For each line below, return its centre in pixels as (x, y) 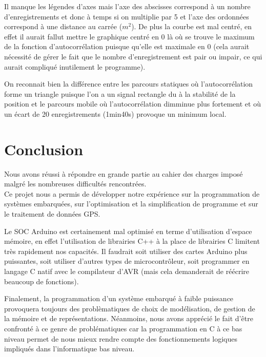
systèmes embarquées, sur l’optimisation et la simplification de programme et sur (131, 204)
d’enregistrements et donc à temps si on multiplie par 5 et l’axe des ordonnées (127, 16)
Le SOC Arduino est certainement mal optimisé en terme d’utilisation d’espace (128, 231)
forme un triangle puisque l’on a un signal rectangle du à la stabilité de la (120, 93)
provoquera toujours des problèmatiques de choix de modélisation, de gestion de (130, 308)
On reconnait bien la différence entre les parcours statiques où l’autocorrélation (129, 84)
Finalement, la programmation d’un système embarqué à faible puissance (119, 298)
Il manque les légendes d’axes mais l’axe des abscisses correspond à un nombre (127, 6)
